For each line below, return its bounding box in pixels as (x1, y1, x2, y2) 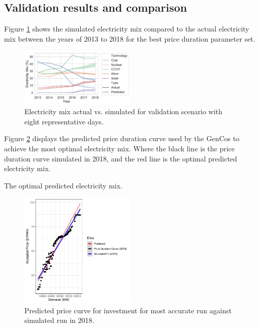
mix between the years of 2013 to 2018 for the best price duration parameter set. (4, 33, 255, 44)
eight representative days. (24, 116, 104, 126)
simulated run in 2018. (24, 315, 94, 325)
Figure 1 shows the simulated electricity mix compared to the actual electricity (4, 23, 249, 34)
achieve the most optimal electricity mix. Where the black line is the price (4, 143, 235, 154)
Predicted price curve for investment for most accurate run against (24, 305, 232, 315)
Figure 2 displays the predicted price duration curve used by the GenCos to (4, 133, 240, 144)
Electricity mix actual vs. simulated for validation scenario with (24, 106, 222, 117)
